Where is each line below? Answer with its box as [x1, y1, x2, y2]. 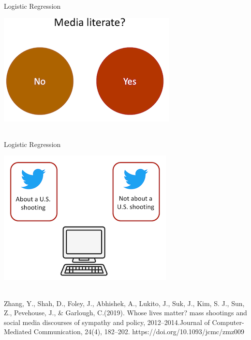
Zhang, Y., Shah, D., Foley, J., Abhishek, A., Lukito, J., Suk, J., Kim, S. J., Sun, [4, 298, 245, 308]
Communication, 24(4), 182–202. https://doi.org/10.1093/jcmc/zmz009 [33, 326, 245, 337]
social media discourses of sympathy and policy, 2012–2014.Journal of [4, 317, 210, 327]
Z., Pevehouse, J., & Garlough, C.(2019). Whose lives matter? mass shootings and [4, 308, 247, 318]
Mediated [4, 326, 32, 337]
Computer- [212, 317, 244, 327]
